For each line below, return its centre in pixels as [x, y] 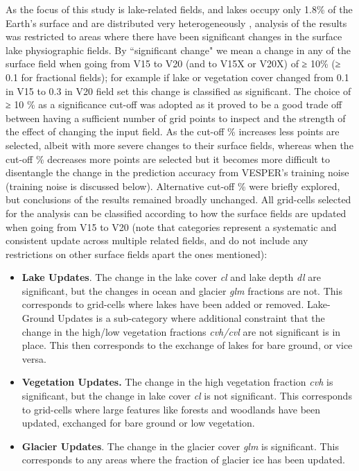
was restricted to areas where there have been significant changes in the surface [174, 36]
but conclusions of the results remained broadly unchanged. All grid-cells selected [178, 199]
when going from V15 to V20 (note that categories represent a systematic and [171, 226]
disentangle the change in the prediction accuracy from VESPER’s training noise [177, 172]
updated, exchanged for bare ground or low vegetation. [138, 423]
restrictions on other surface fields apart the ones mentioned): [137, 254]
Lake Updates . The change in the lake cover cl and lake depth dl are [171, 277]
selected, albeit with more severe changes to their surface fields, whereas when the [179, 145]
